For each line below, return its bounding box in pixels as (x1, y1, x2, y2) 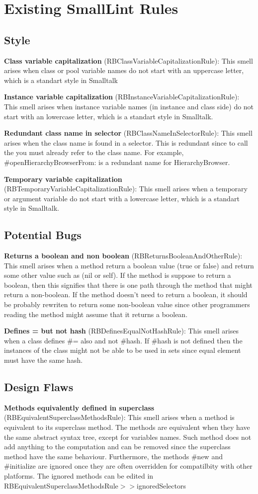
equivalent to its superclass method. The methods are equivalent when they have (4, 422, 250, 432)
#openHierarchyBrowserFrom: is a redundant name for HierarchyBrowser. (4, 157, 230, 167)
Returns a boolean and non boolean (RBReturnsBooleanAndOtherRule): (4, 250, 243, 261)
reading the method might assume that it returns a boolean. (4, 309, 188, 319)
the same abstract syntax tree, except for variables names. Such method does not (4, 431, 252, 442)
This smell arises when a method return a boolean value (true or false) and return (4, 260, 254, 270)
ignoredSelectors (137, 480, 186, 491)
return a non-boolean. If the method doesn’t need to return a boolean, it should (4, 289, 248, 300)
